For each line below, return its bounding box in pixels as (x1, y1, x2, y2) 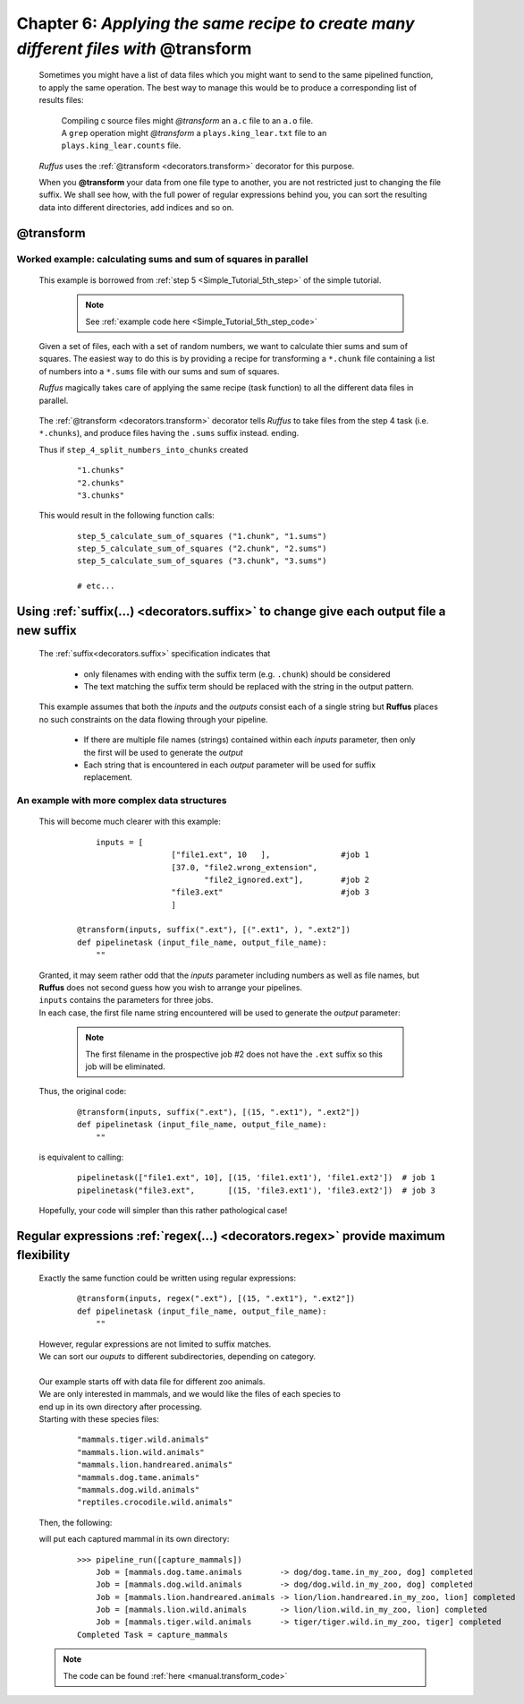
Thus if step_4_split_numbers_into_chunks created (38, 444, 249, 455)
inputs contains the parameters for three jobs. (38, 995, 214, 1006)
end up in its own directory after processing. (38, 1401, 203, 1412)
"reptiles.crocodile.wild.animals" (77, 1497, 233, 1508)
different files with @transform (16, 39, 252, 58)
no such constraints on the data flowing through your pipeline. (38, 714, 268, 724)
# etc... (77, 581, 115, 591)
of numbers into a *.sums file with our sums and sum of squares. (38, 365, 281, 376)
